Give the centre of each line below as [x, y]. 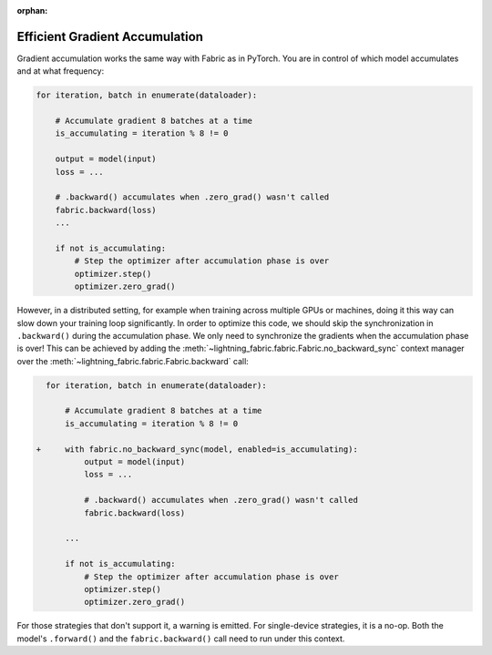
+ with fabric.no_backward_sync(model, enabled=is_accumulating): [197, 449]
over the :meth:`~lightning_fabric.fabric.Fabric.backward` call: [133, 361]
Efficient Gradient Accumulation [110, 36]
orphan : [32, 10]
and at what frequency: [61, 71]
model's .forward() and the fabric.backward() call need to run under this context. [181, 639]
